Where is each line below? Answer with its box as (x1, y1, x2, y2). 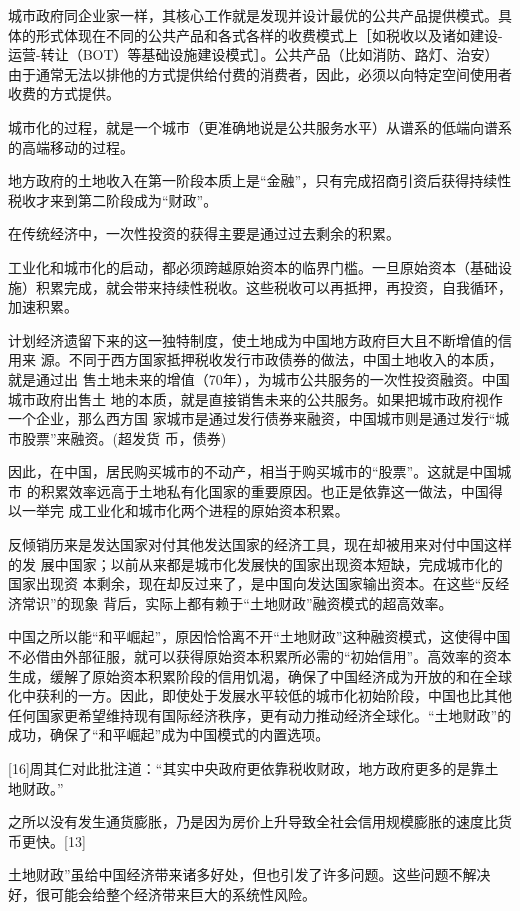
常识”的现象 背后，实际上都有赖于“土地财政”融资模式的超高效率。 (21, 592, 453, 613)
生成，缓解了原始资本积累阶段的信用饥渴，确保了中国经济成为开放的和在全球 (8, 665, 512, 686)
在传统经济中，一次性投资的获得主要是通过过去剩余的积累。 (8, 223, 400, 244)
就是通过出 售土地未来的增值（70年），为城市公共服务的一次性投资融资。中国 (8, 368, 510, 389)
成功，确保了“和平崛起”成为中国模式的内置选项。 (8, 724, 330, 745)
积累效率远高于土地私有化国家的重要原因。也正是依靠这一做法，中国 (40, 480, 489, 501)
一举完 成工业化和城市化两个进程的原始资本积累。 (21, 500, 349, 521)
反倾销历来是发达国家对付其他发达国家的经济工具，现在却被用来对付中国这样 (8, 534, 512, 555)
